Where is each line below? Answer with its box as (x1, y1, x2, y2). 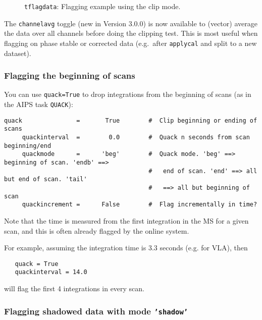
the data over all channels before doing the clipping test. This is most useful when (4, 28, 258, 38)
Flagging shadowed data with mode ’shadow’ (4, 304, 188, 317)
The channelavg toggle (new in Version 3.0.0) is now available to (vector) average (4, 18, 257, 28)
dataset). (4, 47, 31, 58)
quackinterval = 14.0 (15, 269, 87, 276)
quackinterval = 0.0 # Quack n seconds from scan (22, 134, 250, 141)
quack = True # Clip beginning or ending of (4, 117, 257, 124)
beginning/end (4, 142, 51, 149)
